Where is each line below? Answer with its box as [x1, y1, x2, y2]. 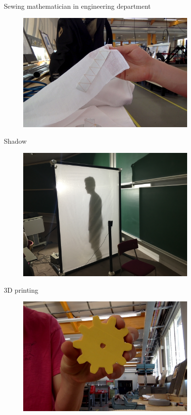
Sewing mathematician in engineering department [4, 1, 151, 11]
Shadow [4, 136, 27, 146]
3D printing [4, 284, 39, 295]
